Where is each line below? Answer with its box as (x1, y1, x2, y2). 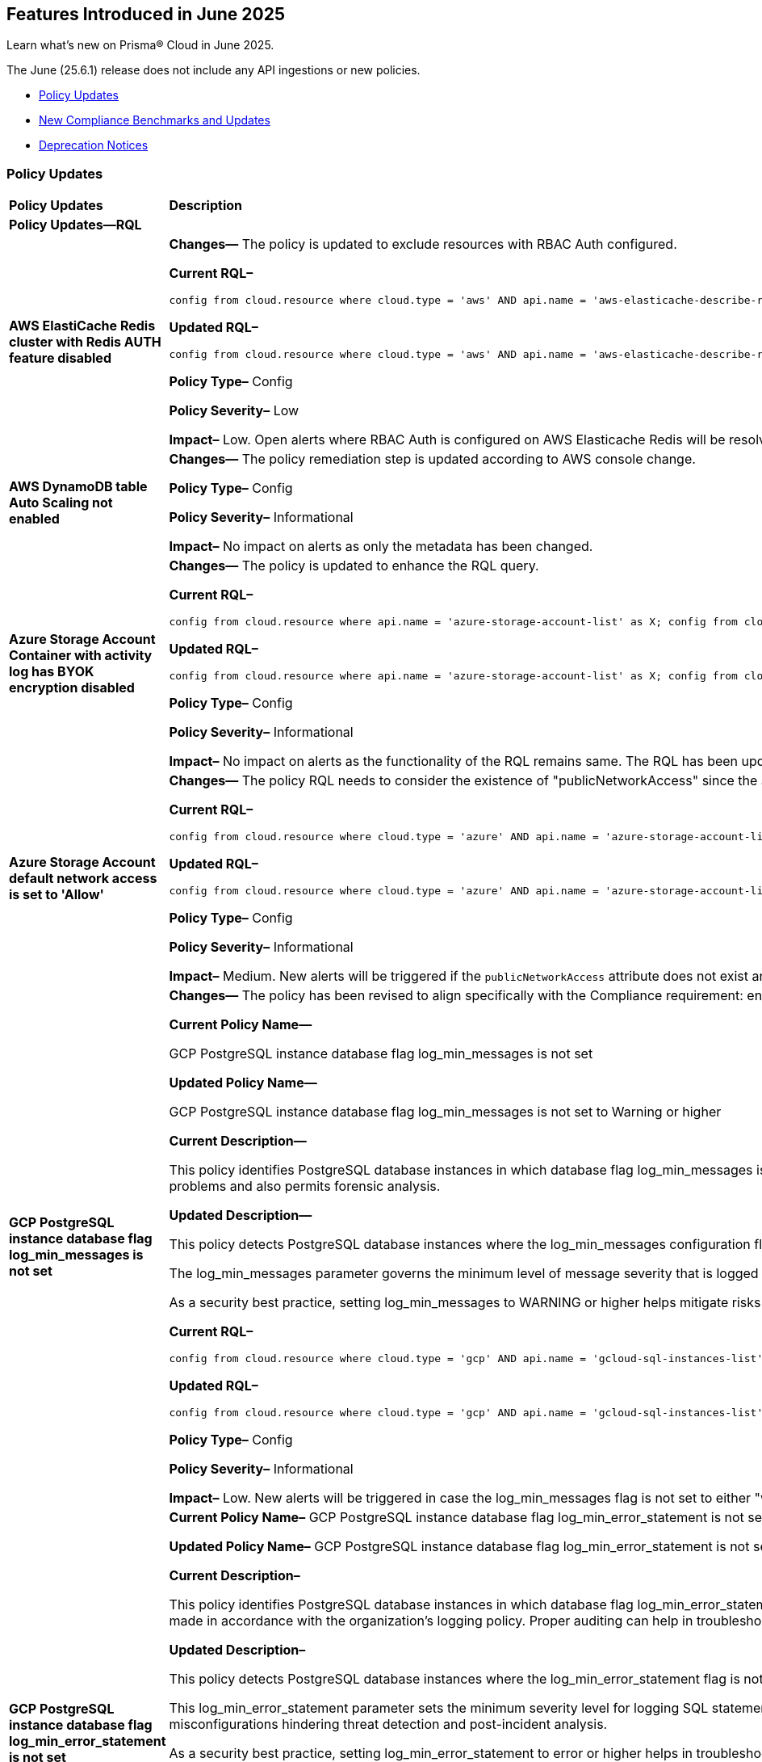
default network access (9, 870, 157, 887)
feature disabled (9, 350, 111, 367)
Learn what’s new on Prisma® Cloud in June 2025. (6, 38, 274, 53)
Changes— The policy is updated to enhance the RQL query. (169, 557, 539, 574)
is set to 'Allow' (9, 886, 104, 903)
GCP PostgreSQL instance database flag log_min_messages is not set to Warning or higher (169, 1104, 722, 1121)
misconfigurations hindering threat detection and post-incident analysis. (169, 1716, 608, 1733)
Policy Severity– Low (169, 402, 299, 419)
